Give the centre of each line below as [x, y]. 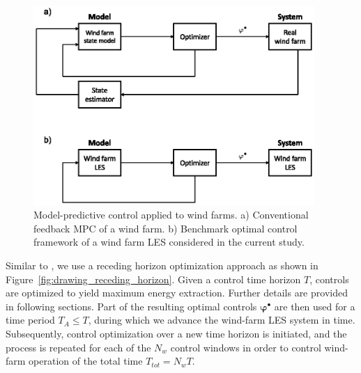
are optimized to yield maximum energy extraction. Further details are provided [177, 293]
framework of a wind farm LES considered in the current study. [169, 242]
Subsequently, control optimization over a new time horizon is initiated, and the [176, 333]
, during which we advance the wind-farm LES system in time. [222, 320]
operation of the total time [86, 361]
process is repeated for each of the [78, 347]
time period [30, 320]
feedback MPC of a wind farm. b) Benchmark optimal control [166, 228]
